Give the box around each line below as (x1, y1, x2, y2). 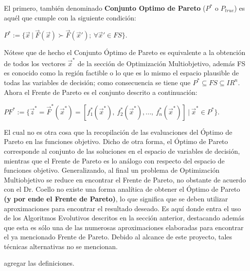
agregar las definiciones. (4, 257, 74, 268)
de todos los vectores (4, 58, 66, 68)
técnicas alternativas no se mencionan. (4, 241, 118, 251)
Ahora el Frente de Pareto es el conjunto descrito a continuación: (4, 87, 197, 97)
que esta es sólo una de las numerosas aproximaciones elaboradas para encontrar (4, 222, 244, 232)
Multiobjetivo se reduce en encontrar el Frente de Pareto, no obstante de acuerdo (4, 174, 246, 184)
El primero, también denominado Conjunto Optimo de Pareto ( (4, 3, 206, 13)
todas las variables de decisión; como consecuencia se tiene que (4, 77, 191, 87)
